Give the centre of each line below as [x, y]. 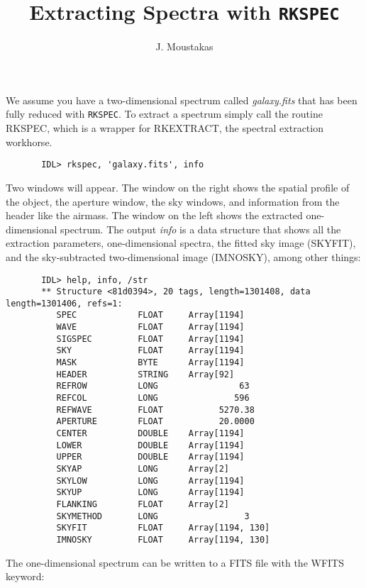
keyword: [25, 576]
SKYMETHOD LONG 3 [153, 516]
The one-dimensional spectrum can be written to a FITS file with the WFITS [175, 562]
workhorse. [29, 142]
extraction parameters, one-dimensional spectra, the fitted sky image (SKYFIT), [181, 243]
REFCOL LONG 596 [153, 398]
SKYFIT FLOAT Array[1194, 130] [163, 528]
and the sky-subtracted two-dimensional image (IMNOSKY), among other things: [183, 256]
